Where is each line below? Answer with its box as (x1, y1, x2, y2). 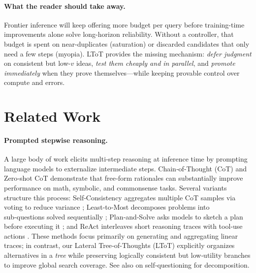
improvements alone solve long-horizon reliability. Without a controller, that (4, 29, 234, 39)
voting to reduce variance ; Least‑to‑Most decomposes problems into (4, 202, 210, 212)
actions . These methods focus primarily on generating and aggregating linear (4, 230, 238, 241)
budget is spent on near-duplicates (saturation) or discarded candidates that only (4, 38, 250, 49)
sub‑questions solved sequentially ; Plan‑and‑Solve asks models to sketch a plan (4, 211, 243, 221)
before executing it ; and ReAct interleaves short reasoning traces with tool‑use (4, 221, 243, 231)
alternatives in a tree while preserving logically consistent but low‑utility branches (4, 250, 251, 260)
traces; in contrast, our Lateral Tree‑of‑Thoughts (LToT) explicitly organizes (4, 240, 235, 250)
